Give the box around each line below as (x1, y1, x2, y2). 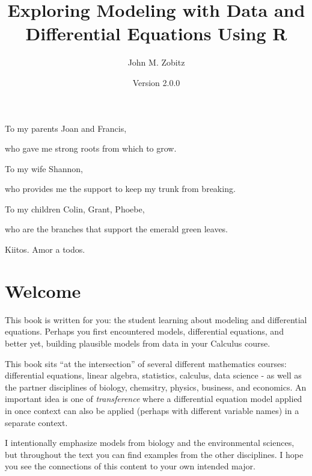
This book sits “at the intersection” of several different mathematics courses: (5, 357, 287, 369)
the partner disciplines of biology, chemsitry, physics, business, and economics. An (5, 380, 307, 393)
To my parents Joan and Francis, (5, 122, 127, 134)
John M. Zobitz (127, 56, 185, 69)
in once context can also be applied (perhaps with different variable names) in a (5, 404, 299, 416)
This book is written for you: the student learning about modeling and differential (5, 313, 307, 326)
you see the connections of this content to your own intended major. (5, 460, 255, 472)
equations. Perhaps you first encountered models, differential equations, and (5, 325, 284, 338)
